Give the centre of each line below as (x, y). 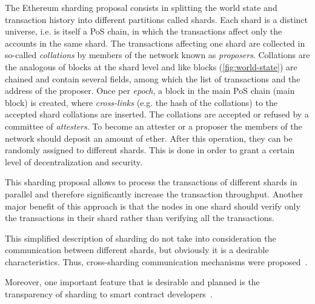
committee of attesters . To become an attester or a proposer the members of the (154, 126)
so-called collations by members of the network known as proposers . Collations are (157, 55)
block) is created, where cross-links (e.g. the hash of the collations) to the (141, 102)
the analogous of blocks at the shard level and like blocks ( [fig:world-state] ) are (151, 66)
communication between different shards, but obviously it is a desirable (137, 250)
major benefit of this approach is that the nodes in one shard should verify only (153, 206)
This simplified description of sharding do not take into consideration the (141, 238)
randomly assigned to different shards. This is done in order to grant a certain (150, 150)
